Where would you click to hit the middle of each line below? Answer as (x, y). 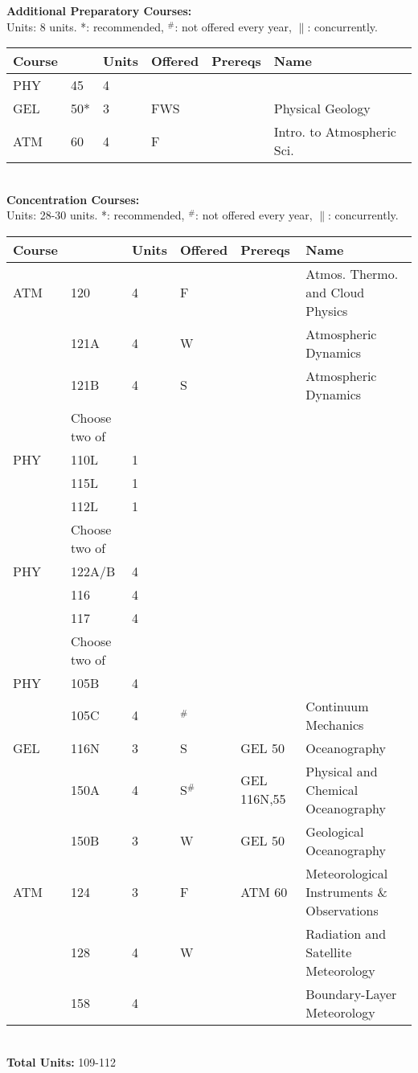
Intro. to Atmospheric (335, 132)
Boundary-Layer (351, 993)
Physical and (342, 771)
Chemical (332, 789)
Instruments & (346, 891)
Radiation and (346, 933)
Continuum (337, 706)
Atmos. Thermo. (352, 273)
